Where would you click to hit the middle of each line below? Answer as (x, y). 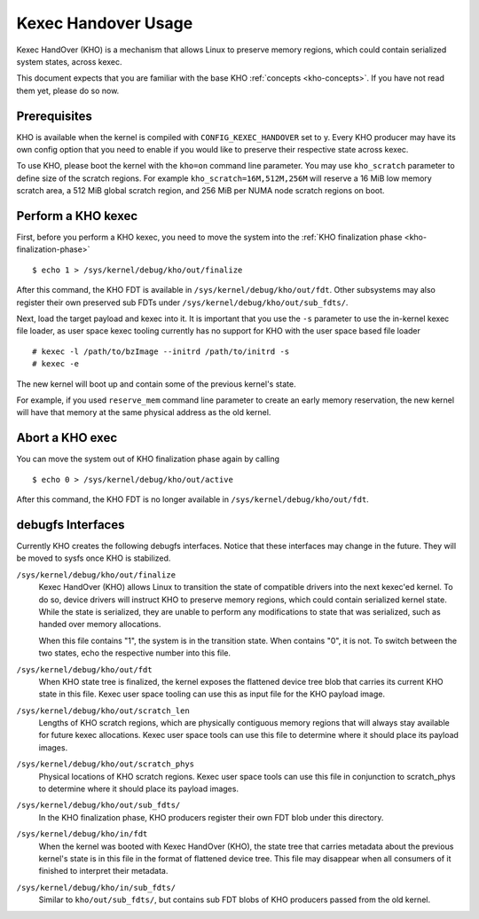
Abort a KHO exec (67, 438)
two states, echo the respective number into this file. (134, 653)
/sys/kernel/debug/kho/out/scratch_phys (106, 764)
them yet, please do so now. (68, 90)
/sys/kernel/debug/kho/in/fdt (82, 834)
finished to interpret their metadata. (103, 871)
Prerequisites (54, 116)
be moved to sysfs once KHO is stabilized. (94, 558)
